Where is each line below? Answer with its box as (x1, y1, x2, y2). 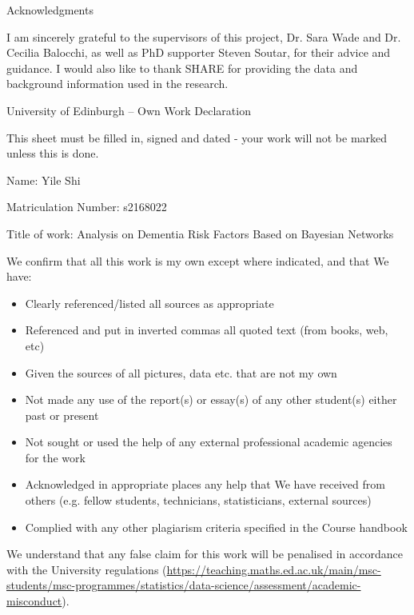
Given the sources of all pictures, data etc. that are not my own (25, 364, 337, 381)
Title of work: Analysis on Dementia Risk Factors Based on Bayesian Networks (6, 225, 394, 242)
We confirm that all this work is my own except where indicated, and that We (6, 252, 389, 269)
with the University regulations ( (6, 561, 167, 577)
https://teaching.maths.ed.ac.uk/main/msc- (166, 561, 381, 577)
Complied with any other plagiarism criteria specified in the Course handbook (25, 518, 408, 535)
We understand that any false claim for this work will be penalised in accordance (6, 545, 403, 562)
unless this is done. (6, 145, 99, 162)
